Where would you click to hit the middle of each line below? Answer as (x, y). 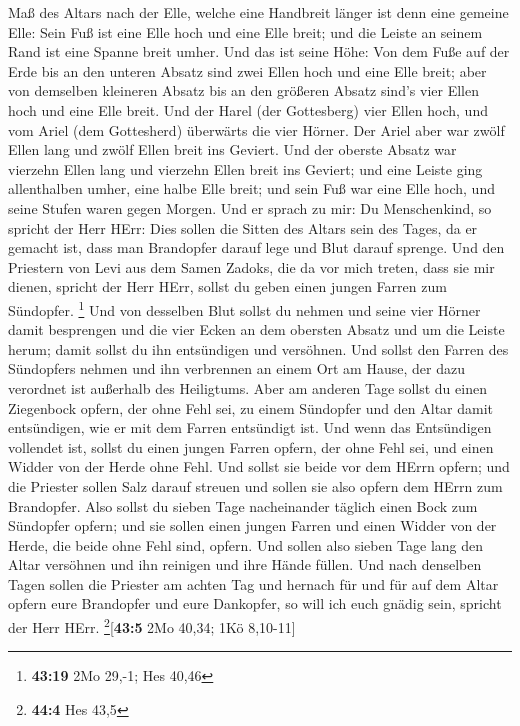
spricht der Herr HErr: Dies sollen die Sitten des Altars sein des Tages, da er (243, 227)
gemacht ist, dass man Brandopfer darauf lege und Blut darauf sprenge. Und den (256, 247)
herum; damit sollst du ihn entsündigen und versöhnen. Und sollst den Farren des (258, 348)
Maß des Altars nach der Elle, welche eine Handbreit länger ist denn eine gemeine (258, 12)
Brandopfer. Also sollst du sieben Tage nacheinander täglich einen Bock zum (243, 505)
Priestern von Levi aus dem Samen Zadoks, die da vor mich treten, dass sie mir (251, 266)
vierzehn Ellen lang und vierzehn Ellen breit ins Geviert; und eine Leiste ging (245, 168)
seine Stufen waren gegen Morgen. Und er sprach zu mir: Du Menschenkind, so (250, 207)
